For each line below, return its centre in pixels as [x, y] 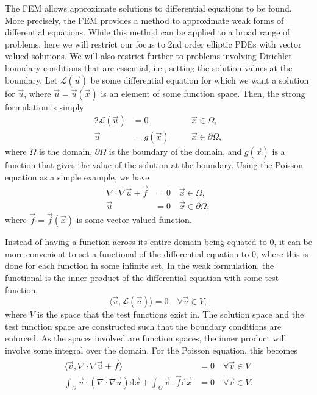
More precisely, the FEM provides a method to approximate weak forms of [144, 20]
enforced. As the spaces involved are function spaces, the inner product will [146, 338]
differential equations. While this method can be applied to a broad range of [148, 32]
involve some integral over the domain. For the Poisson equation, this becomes [151, 350]
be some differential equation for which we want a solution [200, 80]
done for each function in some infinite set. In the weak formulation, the [140, 265]
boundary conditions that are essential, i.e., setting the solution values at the [149, 67]
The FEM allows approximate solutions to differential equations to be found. [148, 8]
